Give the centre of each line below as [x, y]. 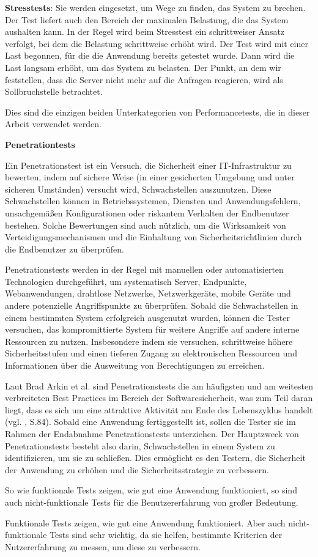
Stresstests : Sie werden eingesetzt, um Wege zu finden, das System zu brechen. [155, 7]
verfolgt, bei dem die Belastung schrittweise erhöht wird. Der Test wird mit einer [157, 43]
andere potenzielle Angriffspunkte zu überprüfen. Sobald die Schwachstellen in [152, 305]
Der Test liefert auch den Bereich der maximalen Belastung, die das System [147, 19]
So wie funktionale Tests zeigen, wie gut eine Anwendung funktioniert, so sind [151, 490]
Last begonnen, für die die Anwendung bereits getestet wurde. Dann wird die [150, 55]
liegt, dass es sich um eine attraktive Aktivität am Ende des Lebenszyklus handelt [159, 409]
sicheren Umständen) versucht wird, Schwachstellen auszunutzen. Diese [138, 189]
